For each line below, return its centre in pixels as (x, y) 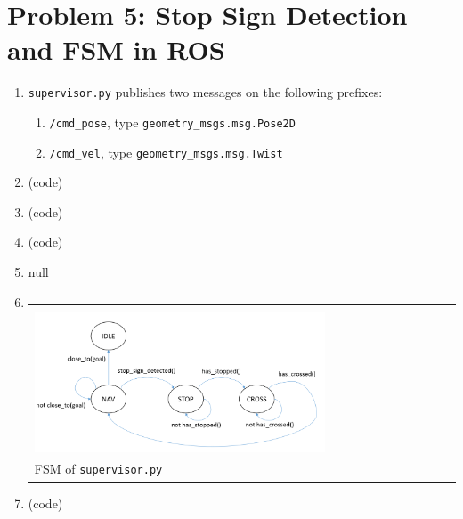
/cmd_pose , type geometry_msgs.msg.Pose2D (172, 122)
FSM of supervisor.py (98, 469)
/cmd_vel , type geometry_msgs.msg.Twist (166, 152)
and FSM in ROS (116, 49)
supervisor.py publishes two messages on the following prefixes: (205, 92)
